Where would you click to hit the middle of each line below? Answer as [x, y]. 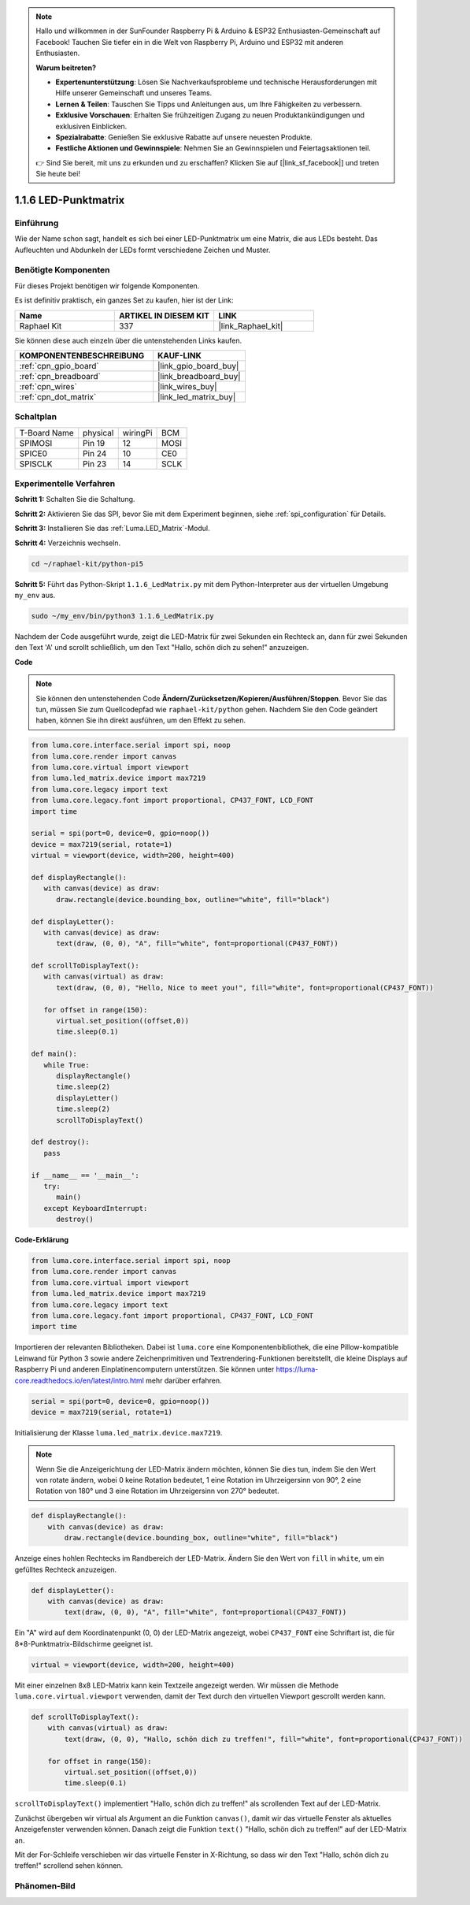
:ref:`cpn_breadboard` [60, 376]
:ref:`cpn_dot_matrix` [58, 396]
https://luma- [297, 1369]
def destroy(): [60, 1142]
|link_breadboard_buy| [199, 376]
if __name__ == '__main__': [85, 1175]
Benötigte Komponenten [62, 270]
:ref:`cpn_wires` [48, 386]
